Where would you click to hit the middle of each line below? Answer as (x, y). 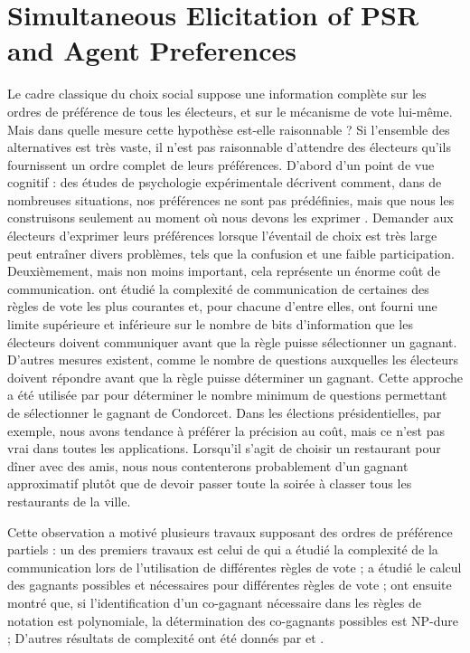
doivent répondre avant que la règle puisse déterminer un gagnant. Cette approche (235, 377)
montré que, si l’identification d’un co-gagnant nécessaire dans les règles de (214, 602)
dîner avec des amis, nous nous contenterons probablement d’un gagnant (208, 465)
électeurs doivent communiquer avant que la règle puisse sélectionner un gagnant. (232, 341)
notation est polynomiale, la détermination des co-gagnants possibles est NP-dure (233, 620)
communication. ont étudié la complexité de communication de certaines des (218, 288)
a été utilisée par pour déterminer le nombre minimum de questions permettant (227, 395)
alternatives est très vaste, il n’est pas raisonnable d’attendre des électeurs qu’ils (229, 147)
